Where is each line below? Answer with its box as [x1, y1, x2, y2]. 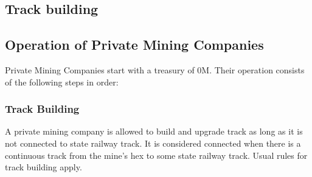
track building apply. [5, 161, 82, 173]
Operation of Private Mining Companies [5, 35, 264, 54]
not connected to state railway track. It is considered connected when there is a [5, 136, 301, 149]
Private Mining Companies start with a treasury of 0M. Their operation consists [5, 63, 305, 76]
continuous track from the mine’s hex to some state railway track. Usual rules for [5, 149, 308, 161]
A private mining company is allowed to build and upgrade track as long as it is [5, 125, 303, 138]
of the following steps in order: [5, 75, 119, 88]
